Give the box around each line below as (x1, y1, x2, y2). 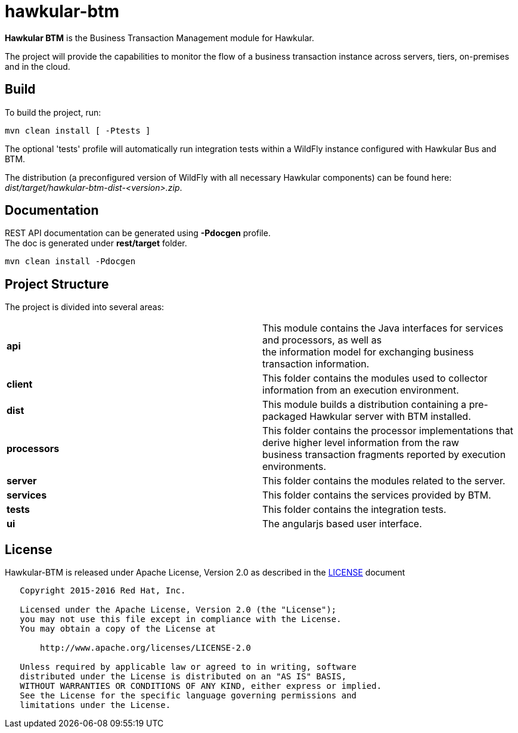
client (7, 378, 33, 391)
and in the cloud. (5, 61, 70, 72)
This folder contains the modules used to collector (262, 372, 488, 385)
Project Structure (5, 276, 109, 292)
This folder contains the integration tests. (262, 503, 446, 516)
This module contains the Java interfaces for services (262, 322, 504, 335)
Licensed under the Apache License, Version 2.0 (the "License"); (20, 605, 337, 615)
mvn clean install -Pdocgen (5, 256, 136, 267)
